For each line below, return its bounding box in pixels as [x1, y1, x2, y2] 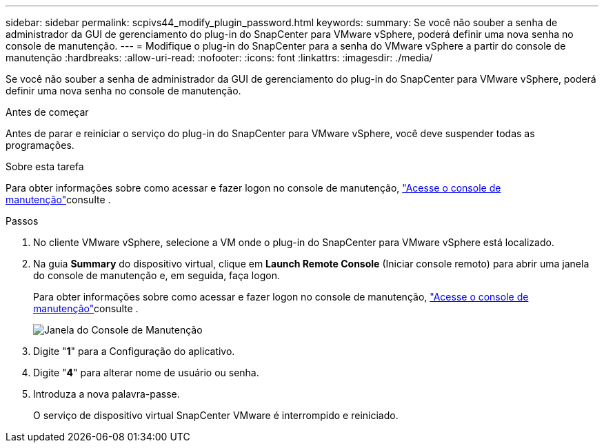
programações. [6, 139, 74, 151]
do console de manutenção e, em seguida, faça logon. [33, 269, 280, 281]
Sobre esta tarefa [6, 161, 84, 172]
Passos [6, 215, 39, 227]
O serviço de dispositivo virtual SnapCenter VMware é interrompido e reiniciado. [33, 409, 399, 421]
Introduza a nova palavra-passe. [33, 388, 180, 400]
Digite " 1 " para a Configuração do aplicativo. [33, 345, 235, 357]
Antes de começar [6, 106, 89, 118]
